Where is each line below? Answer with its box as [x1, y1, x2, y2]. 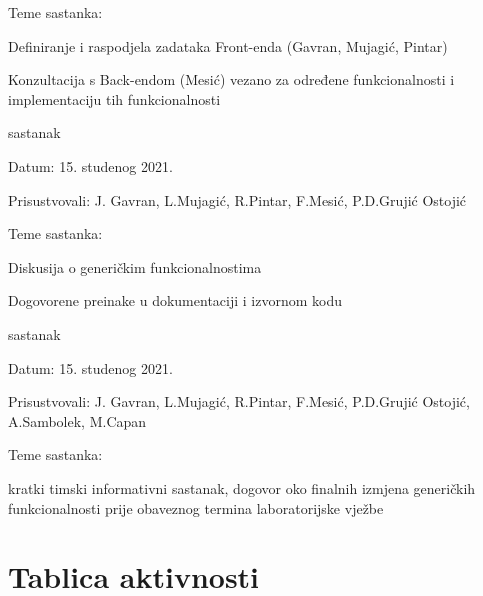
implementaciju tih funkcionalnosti [8, 88, 221, 109]
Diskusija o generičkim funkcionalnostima [8, 256, 262, 277]
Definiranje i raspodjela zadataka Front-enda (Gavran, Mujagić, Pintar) [8, 35, 448, 56]
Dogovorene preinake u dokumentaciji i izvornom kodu [8, 290, 342, 311]
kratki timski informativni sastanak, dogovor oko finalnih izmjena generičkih [8, 477, 476, 498]
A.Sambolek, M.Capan [8, 410, 147, 431]
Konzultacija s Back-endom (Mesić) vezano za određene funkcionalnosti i [8, 69, 455, 90]
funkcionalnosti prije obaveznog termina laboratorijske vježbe [8, 497, 384, 518]
